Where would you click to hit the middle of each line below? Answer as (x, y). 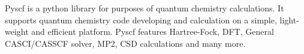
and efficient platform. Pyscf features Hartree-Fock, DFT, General (153, 31)
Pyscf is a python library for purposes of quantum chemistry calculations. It (145, 8)
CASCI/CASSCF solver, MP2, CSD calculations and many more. (125, 43)
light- (289, 19)
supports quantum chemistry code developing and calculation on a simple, (141, 19)
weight (17, 31)
